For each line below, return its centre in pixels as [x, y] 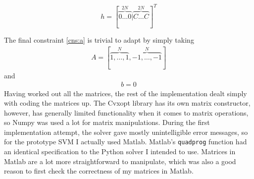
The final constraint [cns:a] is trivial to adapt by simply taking [99, 40]
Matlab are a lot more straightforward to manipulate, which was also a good [120, 161]
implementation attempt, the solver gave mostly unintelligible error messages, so [126, 132]
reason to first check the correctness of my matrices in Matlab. [99, 171]
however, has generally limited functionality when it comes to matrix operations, [126, 112]
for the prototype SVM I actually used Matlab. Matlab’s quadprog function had [126, 142]
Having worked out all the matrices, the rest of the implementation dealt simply [126, 93]
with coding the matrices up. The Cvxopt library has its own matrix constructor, [127, 103]
